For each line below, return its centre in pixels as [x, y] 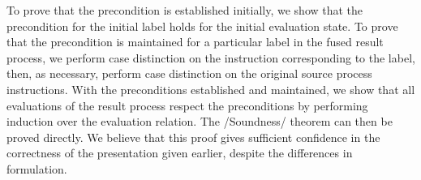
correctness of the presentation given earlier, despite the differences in [180, 153]
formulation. [37, 168]
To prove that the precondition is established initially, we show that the [185, 10]
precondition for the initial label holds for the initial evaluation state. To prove [202, 26]
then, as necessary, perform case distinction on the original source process [189, 73]
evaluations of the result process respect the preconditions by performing [187, 105]
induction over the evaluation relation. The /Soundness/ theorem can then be [200, 121]
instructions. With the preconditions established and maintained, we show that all [211, 89]
